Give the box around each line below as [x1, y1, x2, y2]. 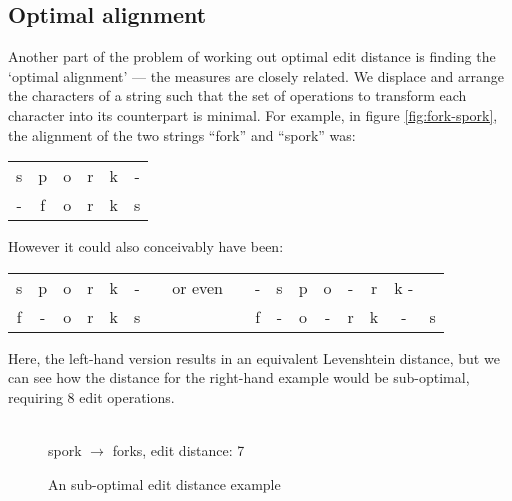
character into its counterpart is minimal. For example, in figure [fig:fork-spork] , [8, 104, 498, 125]
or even [172, 275, 223, 299]
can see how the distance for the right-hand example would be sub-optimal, [8, 367, 470, 388]
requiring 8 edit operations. [8, 386, 175, 407]
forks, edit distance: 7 [112, 440, 245, 461]
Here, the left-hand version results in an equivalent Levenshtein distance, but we [8, 347, 500, 368]
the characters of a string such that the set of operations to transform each [8, 85, 467, 106]
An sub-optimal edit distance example [48, 473, 281, 494]
